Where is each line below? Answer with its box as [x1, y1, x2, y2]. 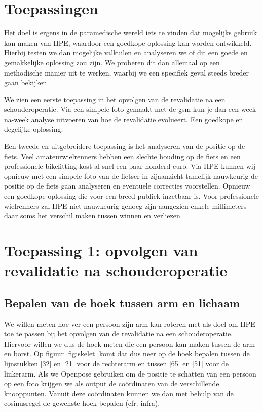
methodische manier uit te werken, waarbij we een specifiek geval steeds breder [4, 67, 249, 78]
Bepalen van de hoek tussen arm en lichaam [4, 294, 240, 310]
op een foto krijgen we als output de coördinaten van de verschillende [4, 378, 219, 389]
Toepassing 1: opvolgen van [4, 240, 198, 260]
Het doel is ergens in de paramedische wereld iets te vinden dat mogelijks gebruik [4, 27, 257, 38]
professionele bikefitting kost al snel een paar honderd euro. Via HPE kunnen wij [4, 161, 255, 171]
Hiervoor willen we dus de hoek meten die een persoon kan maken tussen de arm [4, 338, 255, 349]
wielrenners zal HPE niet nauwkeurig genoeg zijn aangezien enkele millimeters [4, 200, 247, 211]
